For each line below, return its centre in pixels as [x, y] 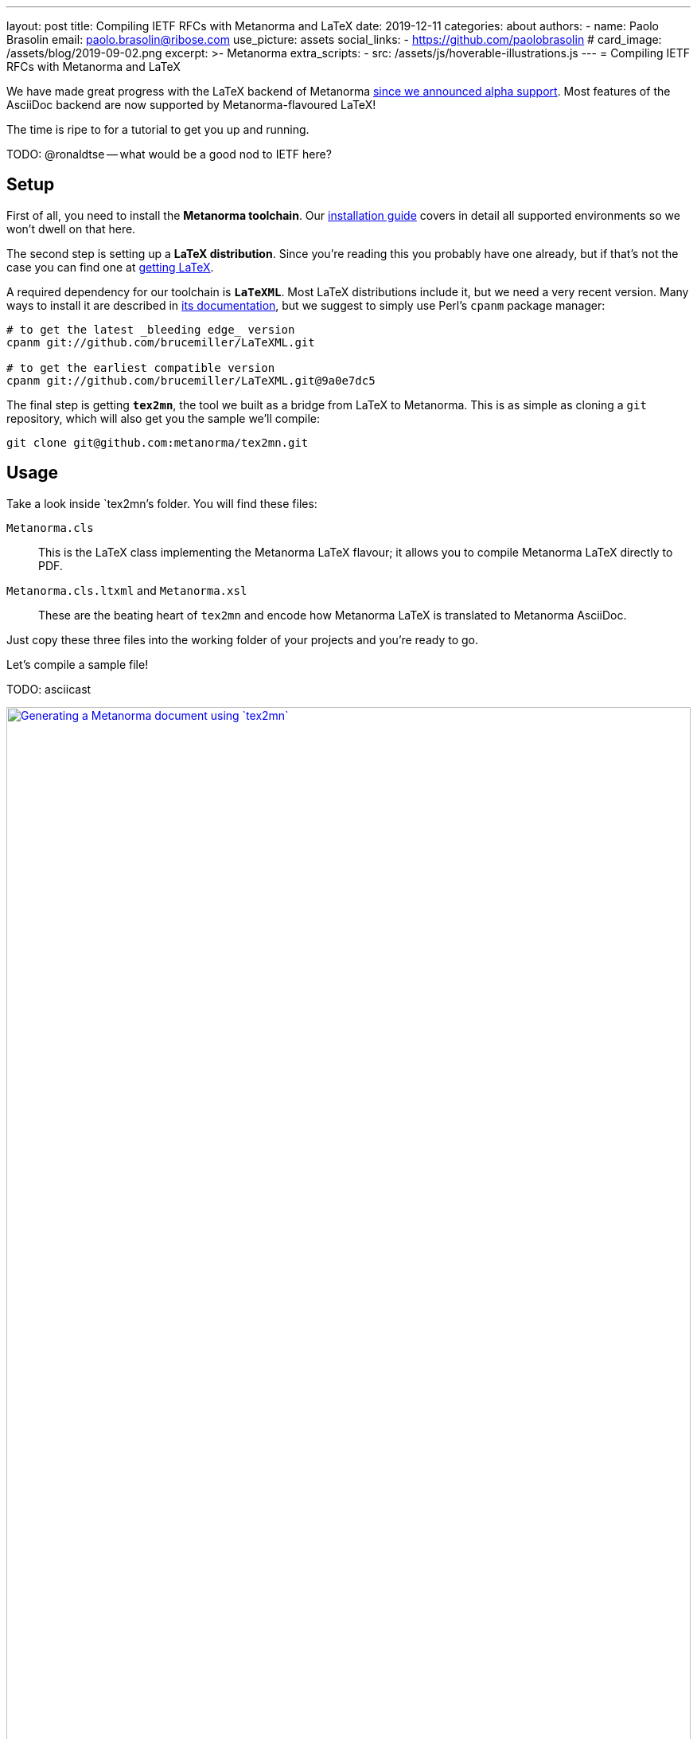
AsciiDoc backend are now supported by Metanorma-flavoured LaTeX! [191, 105]
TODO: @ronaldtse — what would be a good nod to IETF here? [169, 154]
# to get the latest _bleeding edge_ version [151, 329]
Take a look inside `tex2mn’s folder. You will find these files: [162, 503]
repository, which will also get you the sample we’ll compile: [163, 418]
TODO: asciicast [49, 689]
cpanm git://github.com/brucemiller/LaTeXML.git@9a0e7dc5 [191, 380]
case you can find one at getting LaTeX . [110, 267]
